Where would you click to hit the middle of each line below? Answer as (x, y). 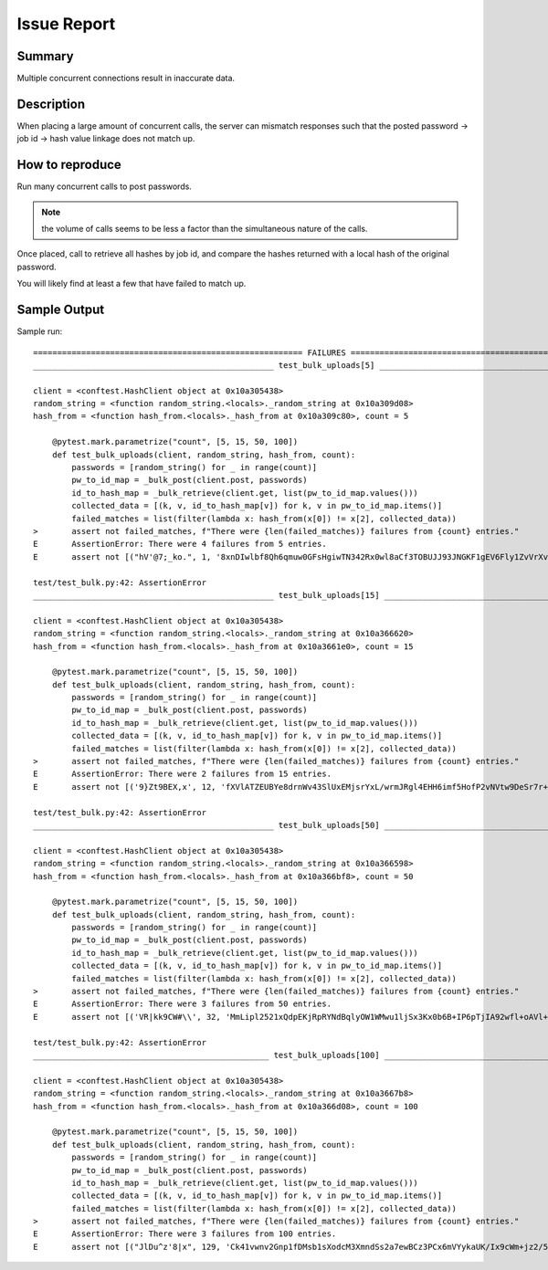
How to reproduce (69, 165)
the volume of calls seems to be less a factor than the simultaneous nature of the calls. (205, 229)
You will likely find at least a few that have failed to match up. (132, 284)
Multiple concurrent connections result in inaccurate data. (126, 79)
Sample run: (40, 331)
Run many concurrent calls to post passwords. (104, 186)
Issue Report (66, 24)
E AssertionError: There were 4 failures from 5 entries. (180, 544)
